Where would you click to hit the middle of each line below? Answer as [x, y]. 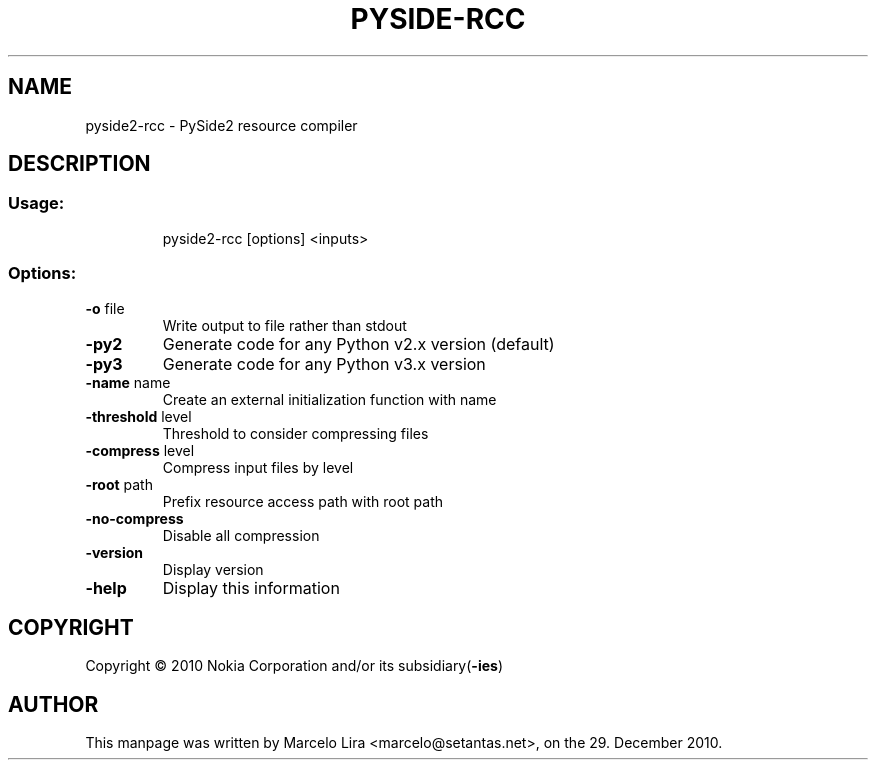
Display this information [251, 587]
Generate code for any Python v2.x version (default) [358, 343]
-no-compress [134, 518]
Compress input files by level [258, 467]
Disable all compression [241, 535]
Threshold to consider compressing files [295, 433]
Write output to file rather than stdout [284, 325]
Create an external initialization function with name [329, 399]
